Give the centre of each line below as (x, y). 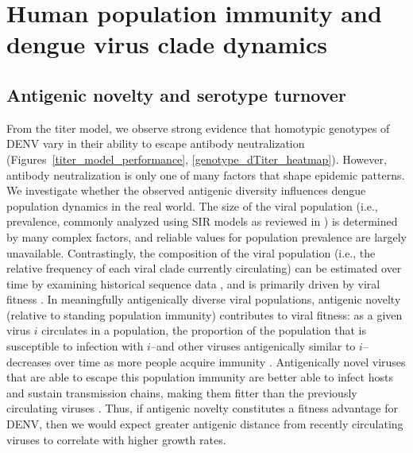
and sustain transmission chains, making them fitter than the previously (182, 392)
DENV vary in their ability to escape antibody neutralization (156, 143)
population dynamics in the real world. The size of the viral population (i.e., (192, 205)
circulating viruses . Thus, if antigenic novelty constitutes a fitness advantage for (202, 408)
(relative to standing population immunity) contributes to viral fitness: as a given (205, 314)
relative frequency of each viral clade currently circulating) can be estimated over (204, 268)
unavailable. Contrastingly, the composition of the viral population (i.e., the (191, 252)
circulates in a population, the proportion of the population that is (204, 330)
